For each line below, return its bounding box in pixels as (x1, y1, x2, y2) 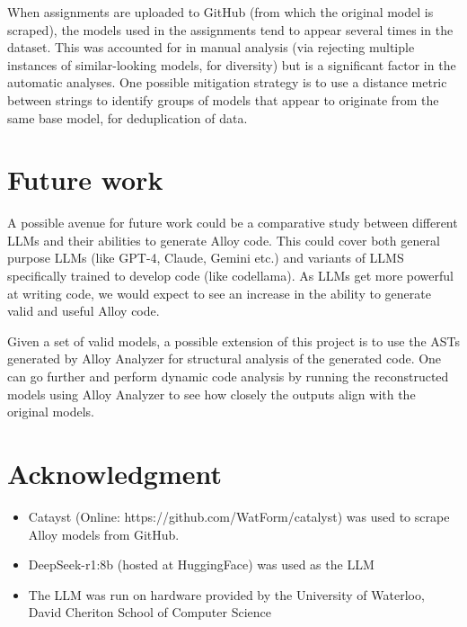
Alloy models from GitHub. (28, 524, 180, 543)
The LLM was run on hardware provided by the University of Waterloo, (28, 585, 425, 604)
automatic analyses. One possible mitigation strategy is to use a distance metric (7, 73, 447, 92)
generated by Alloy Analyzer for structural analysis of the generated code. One (7, 349, 442, 368)
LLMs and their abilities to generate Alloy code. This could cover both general (7, 230, 440, 249)
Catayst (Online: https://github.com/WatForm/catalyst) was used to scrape (28, 506, 450, 525)
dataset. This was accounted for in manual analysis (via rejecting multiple (7, 38, 415, 57)
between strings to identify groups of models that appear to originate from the (7, 90, 439, 109)
